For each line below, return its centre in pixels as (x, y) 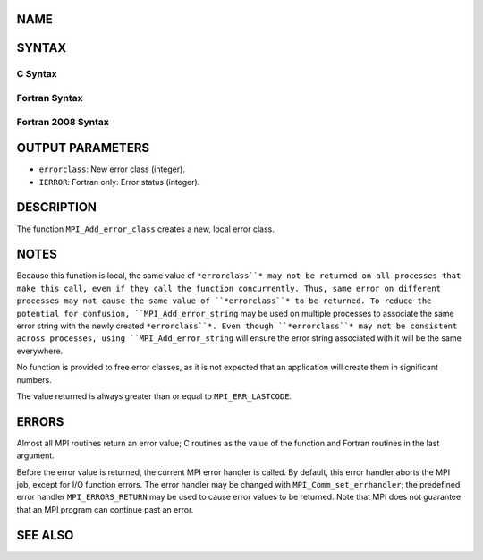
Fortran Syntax (50, 98)
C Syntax (37, 74)
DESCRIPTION (57, 207)
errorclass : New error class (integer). (112, 169)
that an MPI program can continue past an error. (105, 509)
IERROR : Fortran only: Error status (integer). (119, 182)
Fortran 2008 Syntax (63, 122)
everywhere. (40, 351)
